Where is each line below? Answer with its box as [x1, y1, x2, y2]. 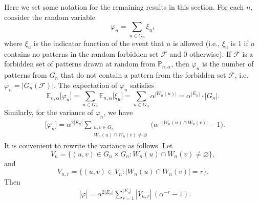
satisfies [130, 79, 155, 90]
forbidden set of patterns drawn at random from [4, 58, 156, 69]
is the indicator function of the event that [33, 37, 164, 48]
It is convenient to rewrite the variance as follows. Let [4, 140, 173, 151]
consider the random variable [4, 11, 95, 22]
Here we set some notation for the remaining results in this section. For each [4, 2, 244, 12]
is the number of [202, 58, 254, 69]
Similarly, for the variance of [4, 107, 93, 118]
